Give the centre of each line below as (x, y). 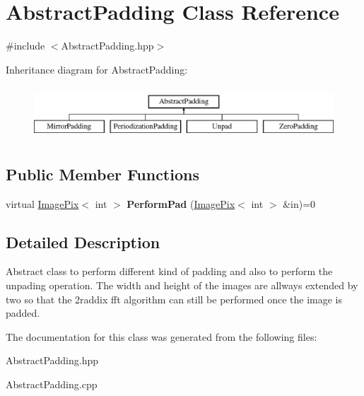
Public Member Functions (102, 174)
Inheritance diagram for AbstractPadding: (97, 69)
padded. (23, 313)
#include (25, 46)
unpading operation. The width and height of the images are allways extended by (182, 285)
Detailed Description (83, 241)
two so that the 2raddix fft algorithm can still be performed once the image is (174, 299)
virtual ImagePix (42, 203)
